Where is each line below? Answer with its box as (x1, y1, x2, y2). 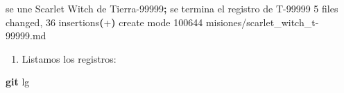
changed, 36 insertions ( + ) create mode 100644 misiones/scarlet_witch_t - (6, 14, 319, 29)
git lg (6, 74, 30, 89)
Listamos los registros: (21, 51, 117, 65)
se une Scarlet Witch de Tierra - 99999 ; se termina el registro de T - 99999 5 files (6, 1, 338, 15)
